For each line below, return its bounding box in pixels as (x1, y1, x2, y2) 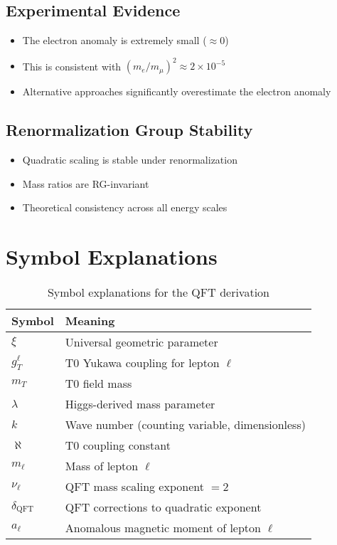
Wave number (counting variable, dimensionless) (65, 416, 306, 433)
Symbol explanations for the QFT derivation (47, 284, 269, 300)
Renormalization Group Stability (6, 119, 253, 141)
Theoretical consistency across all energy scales (22, 200, 228, 215)
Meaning (65, 312, 115, 329)
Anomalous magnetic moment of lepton (65, 519, 261, 536)
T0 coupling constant (65, 437, 171, 453)
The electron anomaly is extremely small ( (22, 33, 207, 48)
